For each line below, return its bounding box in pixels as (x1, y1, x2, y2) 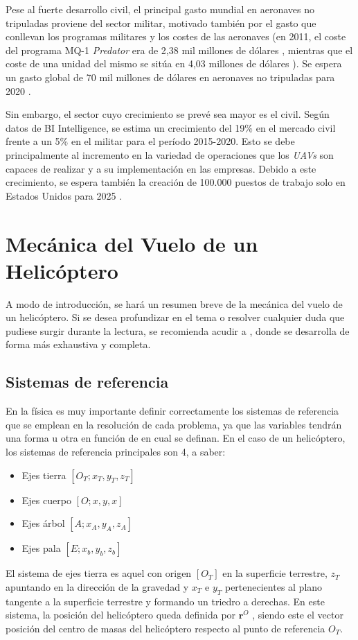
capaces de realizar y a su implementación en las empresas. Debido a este (6, 161, 316, 175)
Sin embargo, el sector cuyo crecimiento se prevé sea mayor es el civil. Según (6, 107, 330, 121)
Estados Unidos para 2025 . (6, 188, 123, 202)
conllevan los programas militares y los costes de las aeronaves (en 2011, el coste (6, 29, 346, 44)
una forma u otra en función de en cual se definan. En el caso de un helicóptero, (6, 431, 346, 445)
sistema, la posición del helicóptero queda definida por (6, 607, 236, 622)
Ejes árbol (21, 516, 65, 530)
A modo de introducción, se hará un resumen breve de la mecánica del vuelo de (6, 296, 343, 311)
